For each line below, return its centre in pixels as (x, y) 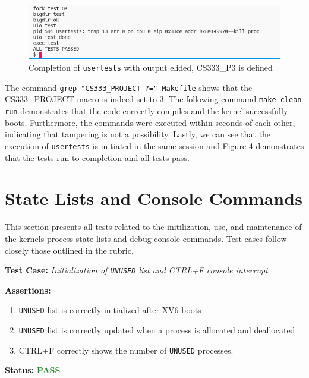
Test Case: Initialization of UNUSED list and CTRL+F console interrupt (136, 270)
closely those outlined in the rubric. (69, 250)
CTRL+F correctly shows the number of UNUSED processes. (126, 350)
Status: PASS (33, 370)
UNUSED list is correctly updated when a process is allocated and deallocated (157, 330)
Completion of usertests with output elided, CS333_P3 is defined (151, 67)
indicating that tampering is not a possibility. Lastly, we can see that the (138, 134)
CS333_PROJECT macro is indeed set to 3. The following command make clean (153, 99)
